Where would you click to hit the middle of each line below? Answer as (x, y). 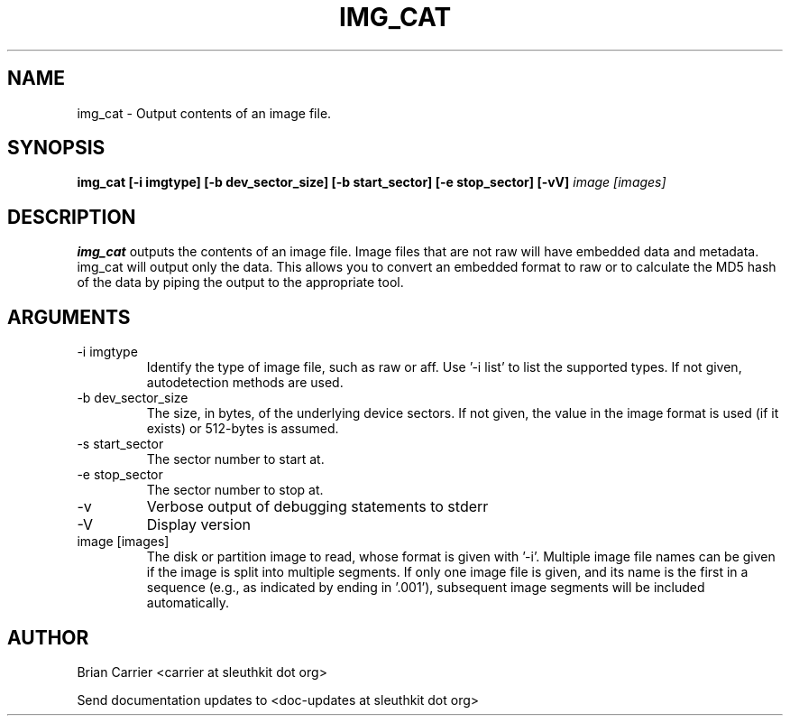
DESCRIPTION (72, 217)
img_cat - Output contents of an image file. (204, 113)
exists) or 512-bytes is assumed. (243, 429)
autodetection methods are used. (245, 383)
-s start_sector (120, 444)
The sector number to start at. (235, 459)
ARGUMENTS (69, 317)
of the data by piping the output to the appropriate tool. (240, 283)
